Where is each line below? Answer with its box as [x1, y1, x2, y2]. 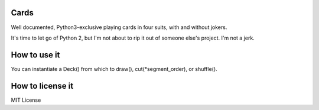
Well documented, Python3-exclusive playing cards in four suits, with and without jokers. [11, 24, 227, 31]
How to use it [11, 50, 60, 60]
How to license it [11, 80, 74, 91]
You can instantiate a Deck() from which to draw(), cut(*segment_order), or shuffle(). [11, 65, 218, 72]
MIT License [11, 96, 41, 103]
